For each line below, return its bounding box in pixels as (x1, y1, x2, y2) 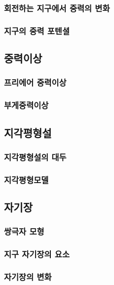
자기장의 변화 (4, 271, 52, 283)
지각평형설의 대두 (4, 150, 67, 163)
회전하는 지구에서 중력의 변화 (4, 1, 110, 14)
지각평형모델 (4, 173, 49, 186)
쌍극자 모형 (4, 225, 44, 237)
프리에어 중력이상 (4, 76, 67, 89)
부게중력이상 (4, 99, 49, 111)
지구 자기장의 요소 (4, 248, 70, 260)
